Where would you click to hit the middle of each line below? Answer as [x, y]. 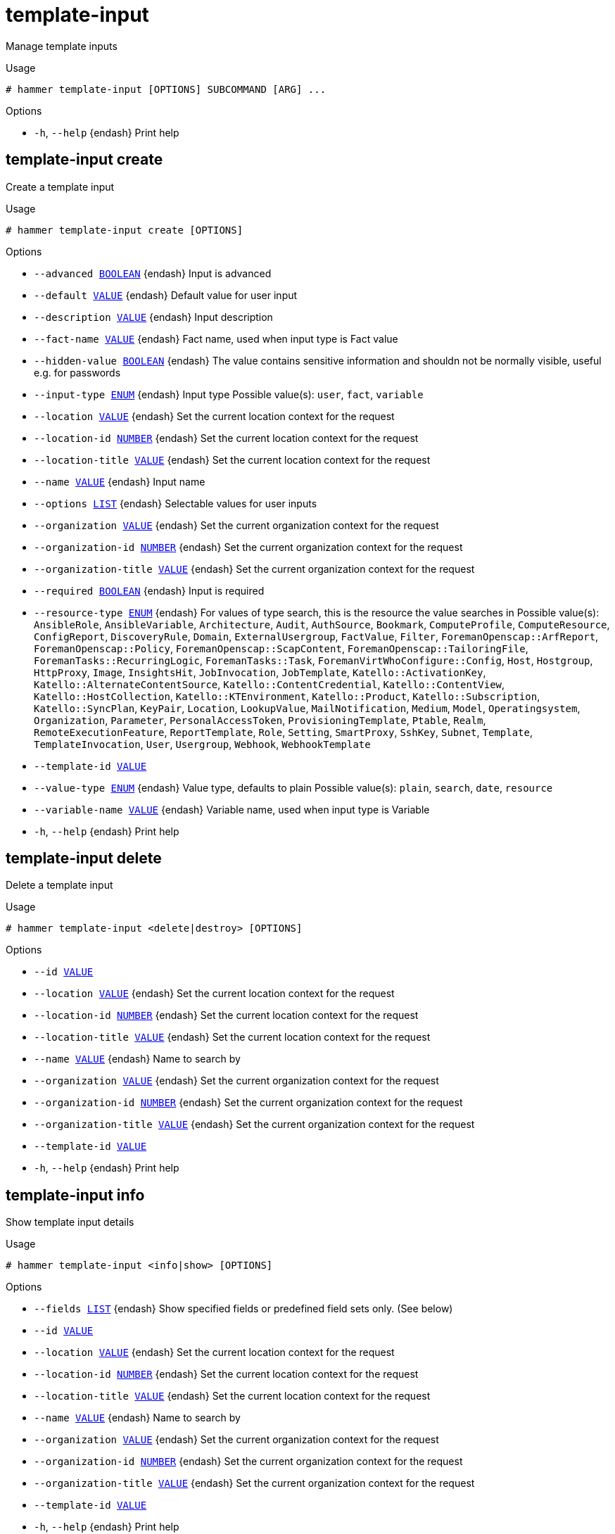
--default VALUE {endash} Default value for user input [166, 295]
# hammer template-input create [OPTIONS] [125, 230]
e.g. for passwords [77, 372]
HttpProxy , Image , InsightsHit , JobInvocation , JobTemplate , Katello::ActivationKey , [260, 672]
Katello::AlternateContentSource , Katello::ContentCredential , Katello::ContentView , [270, 684]
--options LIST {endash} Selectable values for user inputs [176, 503]
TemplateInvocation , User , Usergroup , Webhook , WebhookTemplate [202, 744]
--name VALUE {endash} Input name [120, 481]
